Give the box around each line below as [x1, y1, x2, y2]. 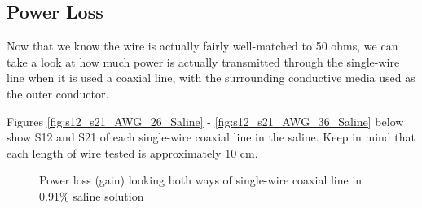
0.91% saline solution [39, 187, 144, 204]
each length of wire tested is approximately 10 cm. [7, 144, 258, 161]
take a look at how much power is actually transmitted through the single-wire [7, 53, 400, 70]
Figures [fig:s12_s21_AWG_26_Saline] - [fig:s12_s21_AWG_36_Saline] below [7, 112, 404, 129]
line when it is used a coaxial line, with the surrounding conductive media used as [7, 69, 415, 86]
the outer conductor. [7, 84, 109, 102]
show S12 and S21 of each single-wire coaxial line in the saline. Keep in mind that [7, 128, 415, 145]
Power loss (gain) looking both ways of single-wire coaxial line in [39, 171, 363, 188]
